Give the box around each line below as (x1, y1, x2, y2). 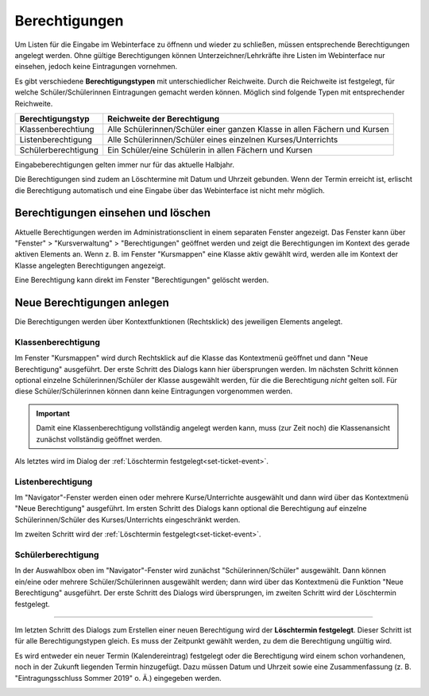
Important (36, 408, 71, 418)
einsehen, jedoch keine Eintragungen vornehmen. (14, 62, 178, 72)
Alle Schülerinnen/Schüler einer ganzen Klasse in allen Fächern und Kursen (107, 123, 389, 134)
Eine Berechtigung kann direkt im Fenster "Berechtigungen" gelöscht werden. (14, 275, 269, 285)
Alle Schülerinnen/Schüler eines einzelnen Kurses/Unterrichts (107, 133, 338, 145)
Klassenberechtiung (19, 123, 95, 134)
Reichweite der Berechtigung (107, 113, 220, 124)
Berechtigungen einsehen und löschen (14, 207, 211, 220)
